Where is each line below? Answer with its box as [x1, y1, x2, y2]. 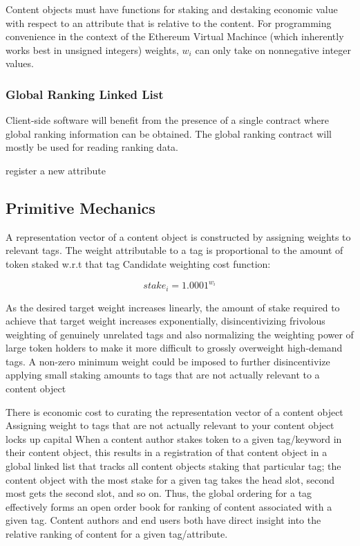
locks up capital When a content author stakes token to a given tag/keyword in [6, 431, 342, 446]
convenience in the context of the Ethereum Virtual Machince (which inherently [6, 29, 344, 44]
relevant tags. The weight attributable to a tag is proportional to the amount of [6, 243, 343, 257]
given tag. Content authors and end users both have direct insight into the [6, 513, 321, 527]
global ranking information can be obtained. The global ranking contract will [6, 126, 332, 140]
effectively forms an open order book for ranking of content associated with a [6, 499, 332, 513]
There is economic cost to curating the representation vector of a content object [6, 404, 343, 419]
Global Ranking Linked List [6, 85, 164, 102]
